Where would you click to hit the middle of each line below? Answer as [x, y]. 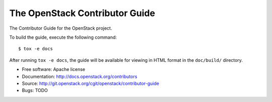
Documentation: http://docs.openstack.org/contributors [80, 76]
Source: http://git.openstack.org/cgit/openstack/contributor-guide [91, 83]
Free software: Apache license [54, 69]
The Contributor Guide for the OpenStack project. [61, 28]
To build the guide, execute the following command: [63, 37]
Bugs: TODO [35, 90]
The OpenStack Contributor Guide [82, 13]
